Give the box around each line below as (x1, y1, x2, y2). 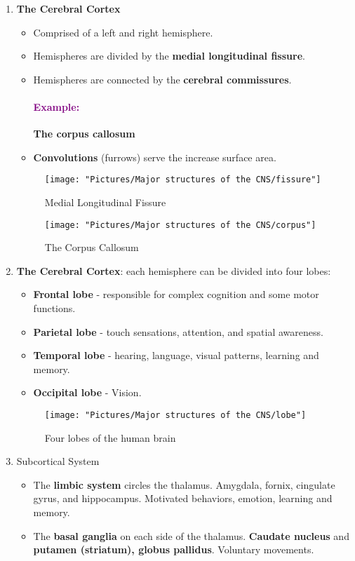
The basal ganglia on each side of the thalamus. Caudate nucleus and (33, 528, 349, 543)
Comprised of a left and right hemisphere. (33, 25, 213, 39)
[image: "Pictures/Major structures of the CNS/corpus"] (44, 219, 316, 230)
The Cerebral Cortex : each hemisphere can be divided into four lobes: (16, 263, 331, 278)
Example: (33, 99, 80, 114)
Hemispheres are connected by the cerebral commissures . (33, 72, 292, 86)
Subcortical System (16, 454, 100, 468)
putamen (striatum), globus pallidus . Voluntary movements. (33, 542, 314, 557)
